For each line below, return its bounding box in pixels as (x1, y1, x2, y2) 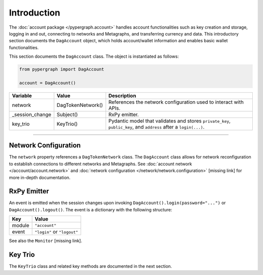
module (12, 222, 29, 229)
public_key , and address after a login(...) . (108, 123, 205, 130)
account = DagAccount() (19, 80, 76, 86)
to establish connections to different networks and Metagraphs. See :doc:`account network (9, 161, 192, 167)
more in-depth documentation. (9, 174, 71, 180)
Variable (12, 92, 32, 99)
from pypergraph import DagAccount (19, 67, 104, 72)
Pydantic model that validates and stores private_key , (108, 117, 231, 124)
